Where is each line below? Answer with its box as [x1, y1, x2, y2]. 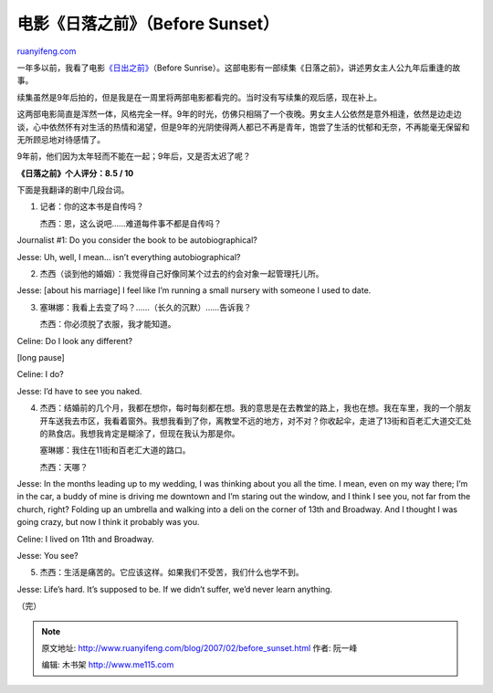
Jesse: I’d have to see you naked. [16, 385, 142, 396]
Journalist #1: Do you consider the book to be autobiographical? [16, 235, 257, 246]
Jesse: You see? [16, 551, 79, 562]
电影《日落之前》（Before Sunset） [16, 14, 279, 34]
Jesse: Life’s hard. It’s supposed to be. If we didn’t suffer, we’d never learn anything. [16, 583, 333, 594]
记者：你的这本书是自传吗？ [39, 201, 144, 212]
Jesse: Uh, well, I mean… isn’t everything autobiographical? [16, 251, 241, 262]
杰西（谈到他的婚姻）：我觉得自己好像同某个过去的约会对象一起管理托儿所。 [39, 268, 324, 279]
